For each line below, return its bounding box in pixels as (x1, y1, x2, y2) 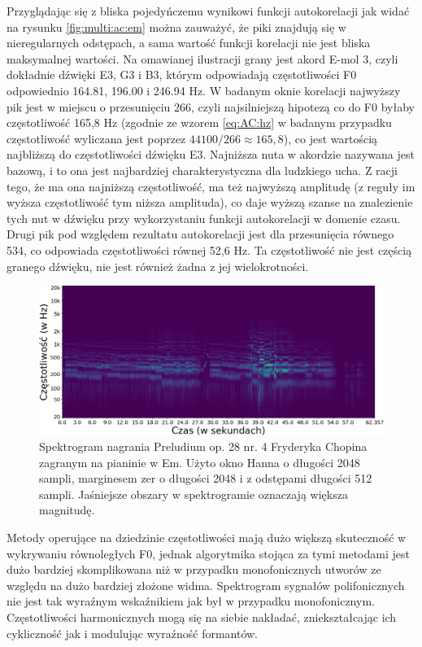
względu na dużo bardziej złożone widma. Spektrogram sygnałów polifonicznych (7, 576, 405, 593)
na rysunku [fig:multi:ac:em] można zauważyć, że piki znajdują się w (7, 18, 346, 35)
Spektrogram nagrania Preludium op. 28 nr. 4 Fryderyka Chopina (39, 438, 368, 455)
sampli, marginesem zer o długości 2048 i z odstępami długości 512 (39, 470, 372, 487)
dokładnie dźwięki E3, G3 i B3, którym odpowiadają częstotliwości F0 (7, 66, 357, 83)
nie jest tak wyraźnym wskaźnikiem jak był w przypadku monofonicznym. (7, 592, 375, 610)
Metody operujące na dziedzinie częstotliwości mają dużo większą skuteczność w (7, 529, 407, 546)
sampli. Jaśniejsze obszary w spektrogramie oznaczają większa (39, 485, 348, 502)
